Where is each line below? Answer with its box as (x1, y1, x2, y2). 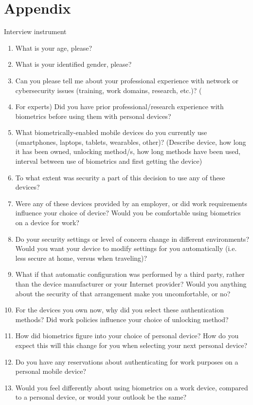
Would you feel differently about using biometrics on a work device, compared (15, 382, 248, 392)
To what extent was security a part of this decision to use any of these (15, 172, 225, 182)
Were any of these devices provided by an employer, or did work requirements (15, 198, 247, 208)
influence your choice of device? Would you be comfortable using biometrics (15, 208, 241, 218)
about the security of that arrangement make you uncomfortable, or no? (15, 288, 231, 298)
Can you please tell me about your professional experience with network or (15, 75, 238, 85)
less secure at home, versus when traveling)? (15, 252, 147, 263)
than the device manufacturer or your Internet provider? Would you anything (15, 279, 247, 289)
